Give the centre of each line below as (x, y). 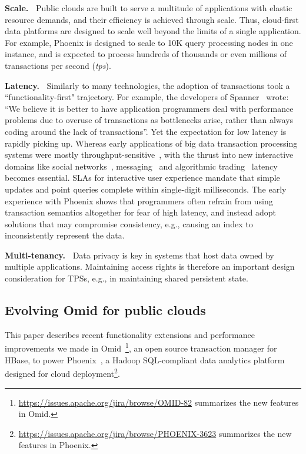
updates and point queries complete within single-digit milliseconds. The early (146, 189)
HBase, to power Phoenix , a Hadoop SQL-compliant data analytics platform (145, 359)
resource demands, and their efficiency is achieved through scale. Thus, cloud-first (152, 19)
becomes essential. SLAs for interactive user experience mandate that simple (142, 178)
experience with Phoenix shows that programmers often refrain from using (139, 201)
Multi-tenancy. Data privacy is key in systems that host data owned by (139, 255)
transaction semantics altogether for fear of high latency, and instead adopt (140, 212)
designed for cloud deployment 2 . (62, 372)
